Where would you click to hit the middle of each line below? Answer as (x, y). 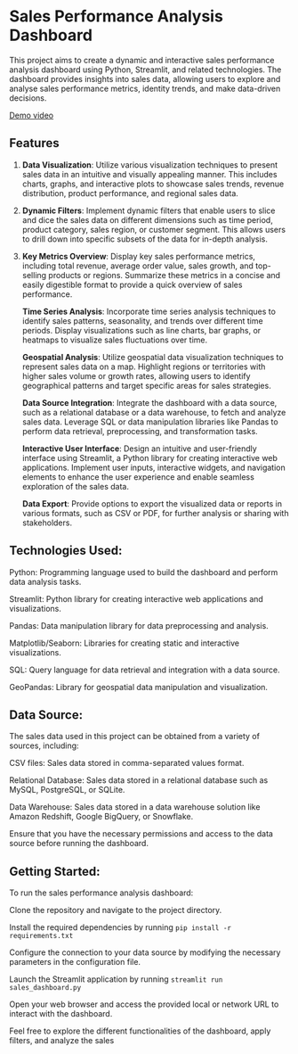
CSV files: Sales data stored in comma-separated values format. (127, 763)
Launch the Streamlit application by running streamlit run (116, 979)
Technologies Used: (66, 551)
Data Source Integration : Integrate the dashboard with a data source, (149, 402)
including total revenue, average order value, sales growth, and (137, 266)
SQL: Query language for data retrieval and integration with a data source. (145, 670)
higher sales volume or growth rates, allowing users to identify (136, 375)
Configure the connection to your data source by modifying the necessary (145, 952)
